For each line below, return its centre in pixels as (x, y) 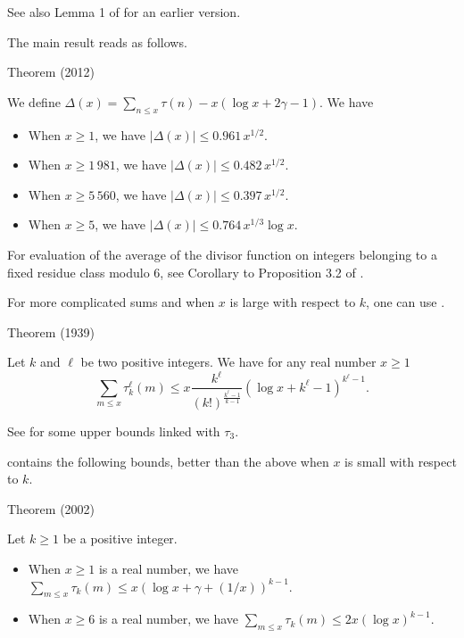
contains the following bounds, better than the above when (168, 461)
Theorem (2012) (51, 72)
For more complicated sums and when (111, 302)
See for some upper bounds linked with (114, 431)
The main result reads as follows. (97, 41)
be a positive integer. (120, 539)
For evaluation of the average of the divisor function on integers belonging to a (222, 254)
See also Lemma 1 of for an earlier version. (124, 12)
